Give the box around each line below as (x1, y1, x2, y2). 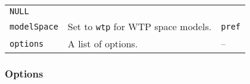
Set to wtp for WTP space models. (67, 20, 212, 33)
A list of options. (67, 37, 138, 50)
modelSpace (10, 21, 58, 31)
